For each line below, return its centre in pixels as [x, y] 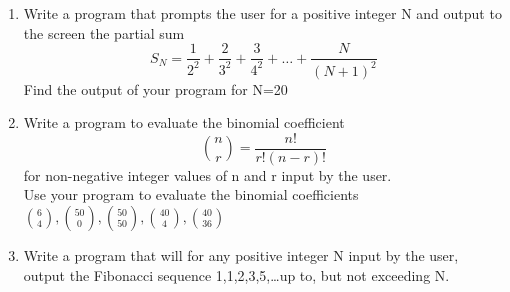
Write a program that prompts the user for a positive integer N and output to [262, 13]
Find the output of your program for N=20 [155, 88]
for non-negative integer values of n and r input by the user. [207, 174]
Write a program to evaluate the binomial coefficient [184, 122]
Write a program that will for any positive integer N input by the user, [241, 255]
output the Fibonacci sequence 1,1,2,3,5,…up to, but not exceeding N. [236, 274]
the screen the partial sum [104, 32]
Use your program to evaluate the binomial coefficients [191, 194]
